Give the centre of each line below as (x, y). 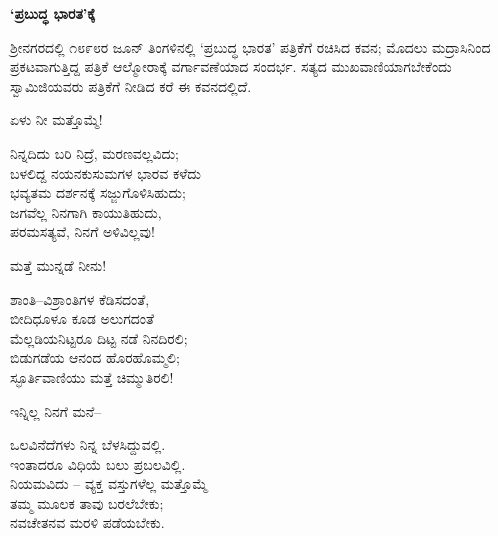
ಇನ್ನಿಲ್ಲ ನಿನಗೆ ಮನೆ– (56, 410)
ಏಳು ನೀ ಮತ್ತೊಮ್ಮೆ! (56, 119)
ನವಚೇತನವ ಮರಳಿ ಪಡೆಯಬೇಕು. (87, 522)
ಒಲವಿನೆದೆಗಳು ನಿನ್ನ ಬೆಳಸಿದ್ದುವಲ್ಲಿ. (88, 444)
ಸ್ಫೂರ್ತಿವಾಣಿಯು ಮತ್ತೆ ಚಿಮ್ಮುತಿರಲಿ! (92, 376)
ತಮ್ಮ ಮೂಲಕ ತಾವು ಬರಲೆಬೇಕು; (87, 502)
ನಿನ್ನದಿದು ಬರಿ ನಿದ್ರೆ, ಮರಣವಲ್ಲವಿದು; (94, 152)
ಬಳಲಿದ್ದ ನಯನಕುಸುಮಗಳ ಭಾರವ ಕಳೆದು (105, 172)
